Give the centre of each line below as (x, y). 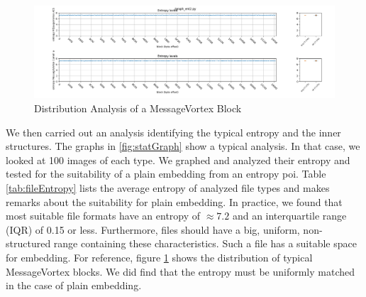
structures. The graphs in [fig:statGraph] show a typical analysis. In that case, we (183, 146)
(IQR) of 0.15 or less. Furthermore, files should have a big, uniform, (153, 229)
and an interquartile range (289, 216)
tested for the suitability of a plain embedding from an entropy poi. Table (166, 174)
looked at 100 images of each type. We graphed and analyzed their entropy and (178, 160)
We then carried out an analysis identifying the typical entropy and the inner (173, 132)
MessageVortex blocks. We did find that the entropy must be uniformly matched (180, 271)
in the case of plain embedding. (74, 285)
